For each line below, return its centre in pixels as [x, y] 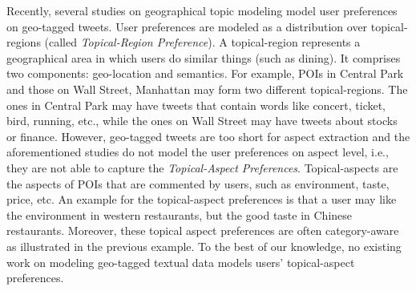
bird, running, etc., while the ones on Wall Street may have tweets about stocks [202, 121]
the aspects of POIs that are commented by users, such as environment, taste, [198, 183]
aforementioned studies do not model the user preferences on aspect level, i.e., [198, 152]
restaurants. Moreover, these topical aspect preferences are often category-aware [203, 230]
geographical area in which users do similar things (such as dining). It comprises [204, 57]
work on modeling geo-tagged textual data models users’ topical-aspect [181, 262]
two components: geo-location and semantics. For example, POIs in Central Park [205, 73]
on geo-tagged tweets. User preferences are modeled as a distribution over [187, 26]
